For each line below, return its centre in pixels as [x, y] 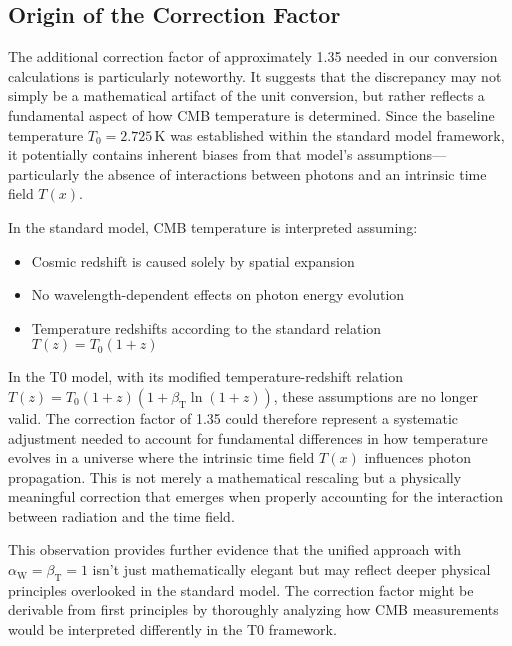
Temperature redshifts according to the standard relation [206, 327]
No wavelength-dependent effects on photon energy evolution [218, 294]
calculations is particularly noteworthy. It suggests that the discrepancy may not [255, 75]
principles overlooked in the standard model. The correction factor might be [241, 589]
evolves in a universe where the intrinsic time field [161, 457]
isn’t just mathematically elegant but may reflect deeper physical [291, 569]
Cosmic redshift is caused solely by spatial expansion [193, 260]
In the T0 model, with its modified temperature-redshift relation [206, 376]
